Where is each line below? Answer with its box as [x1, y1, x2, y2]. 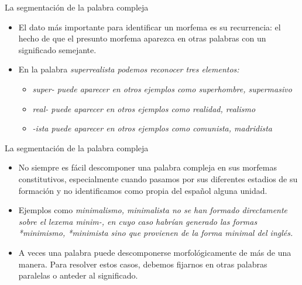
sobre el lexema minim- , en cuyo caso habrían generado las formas [18, 215, 258, 227]
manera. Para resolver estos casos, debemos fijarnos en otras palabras [18, 258, 267, 270]
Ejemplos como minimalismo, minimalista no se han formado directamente [18, 204, 288, 216]
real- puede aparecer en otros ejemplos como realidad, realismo [32, 102, 256, 114]
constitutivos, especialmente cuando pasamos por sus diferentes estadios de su [18, 172, 298, 185]
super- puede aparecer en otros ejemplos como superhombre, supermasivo [32, 82, 292, 95]
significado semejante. [18, 43, 97, 55]
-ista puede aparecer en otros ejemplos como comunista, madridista [32, 122, 272, 134]
